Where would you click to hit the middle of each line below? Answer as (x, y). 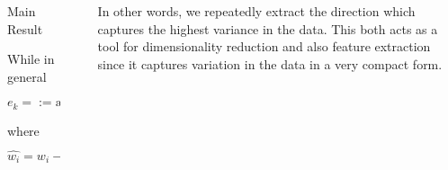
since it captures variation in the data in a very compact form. (270, 63)
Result (25, 28)
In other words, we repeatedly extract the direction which (256, 11)
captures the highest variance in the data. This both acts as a (268, 28)
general (27, 76)
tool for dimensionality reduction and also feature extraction (264, 46)
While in (31, 59)
